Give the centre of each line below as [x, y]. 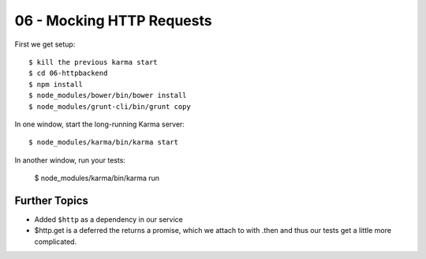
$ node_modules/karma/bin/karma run [97, 178]
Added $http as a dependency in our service [108, 219]
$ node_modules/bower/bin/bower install [108, 96]
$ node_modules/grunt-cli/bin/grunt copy [110, 106]
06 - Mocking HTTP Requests [113, 21]
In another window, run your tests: [70, 160]
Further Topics [51, 200]
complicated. [56, 242]
